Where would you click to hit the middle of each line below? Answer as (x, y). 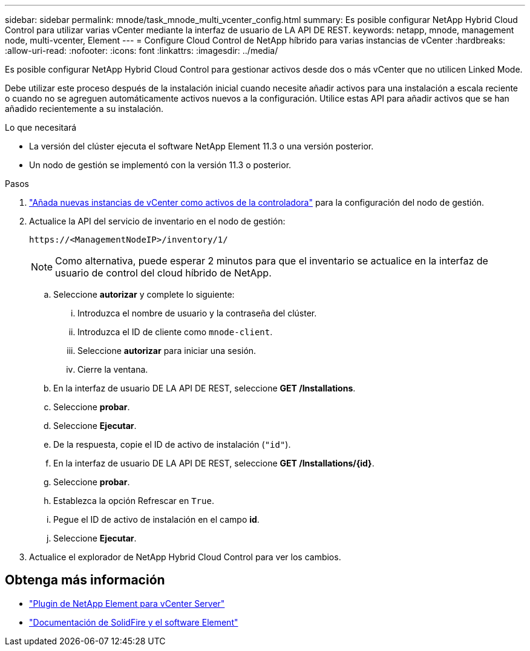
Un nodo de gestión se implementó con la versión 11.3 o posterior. (160, 165)
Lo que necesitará (41, 127)
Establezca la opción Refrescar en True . (134, 501)
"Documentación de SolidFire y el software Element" (134, 622)
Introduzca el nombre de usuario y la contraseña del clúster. (197, 313)
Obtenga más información (85, 580)
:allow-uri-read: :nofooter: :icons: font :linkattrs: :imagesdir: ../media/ (142, 51)
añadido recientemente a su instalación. (84, 109)
